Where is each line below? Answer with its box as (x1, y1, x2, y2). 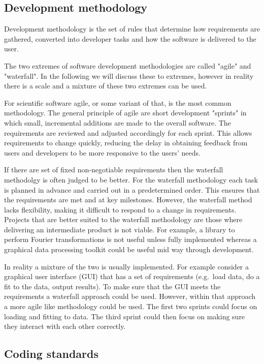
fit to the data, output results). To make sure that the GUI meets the (4, 281, 221, 291)
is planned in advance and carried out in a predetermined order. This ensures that (4, 184, 260, 195)
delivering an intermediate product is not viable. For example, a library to (4, 224, 235, 234)
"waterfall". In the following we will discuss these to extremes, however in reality (4, 70, 254, 81)
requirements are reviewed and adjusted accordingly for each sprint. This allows (4, 127, 252, 138)
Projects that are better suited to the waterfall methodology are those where (4, 214, 243, 225)
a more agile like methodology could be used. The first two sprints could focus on (4, 301, 257, 312)
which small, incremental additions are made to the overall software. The (4, 117, 231, 128)
